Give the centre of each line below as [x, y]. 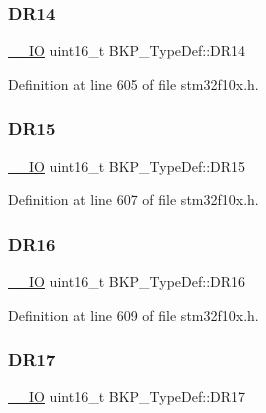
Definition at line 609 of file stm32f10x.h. [133, 314]
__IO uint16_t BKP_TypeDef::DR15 [127, 165]
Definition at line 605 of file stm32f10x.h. [133, 83]
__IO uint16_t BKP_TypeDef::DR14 [127, 50]
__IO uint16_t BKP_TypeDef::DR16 [127, 281]
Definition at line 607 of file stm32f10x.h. [133, 199]
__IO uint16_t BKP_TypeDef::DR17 [127, 396]
